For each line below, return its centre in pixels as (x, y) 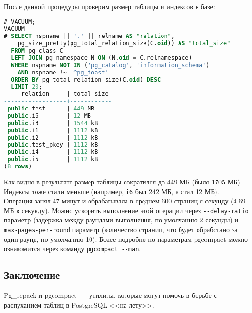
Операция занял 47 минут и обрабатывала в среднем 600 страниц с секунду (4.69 (125, 201)
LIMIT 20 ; (27, 87)
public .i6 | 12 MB (49, 116)
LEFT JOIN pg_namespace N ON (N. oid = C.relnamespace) (101, 58)
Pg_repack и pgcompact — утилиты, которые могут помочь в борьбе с (110, 295)
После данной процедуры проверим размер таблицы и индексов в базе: (109, 6)
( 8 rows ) (18, 167)
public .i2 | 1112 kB (53, 138)
